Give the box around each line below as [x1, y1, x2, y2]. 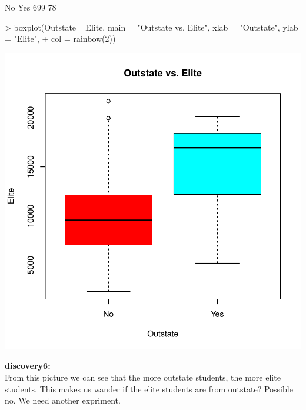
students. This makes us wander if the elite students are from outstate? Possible [5, 382, 293, 395]
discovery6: [5, 359, 51, 372]
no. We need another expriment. [5, 394, 121, 406]
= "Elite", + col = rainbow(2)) [5, 32, 116, 45]
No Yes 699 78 [5, 1, 56, 13]
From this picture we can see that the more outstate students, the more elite [5, 371, 281, 383]
